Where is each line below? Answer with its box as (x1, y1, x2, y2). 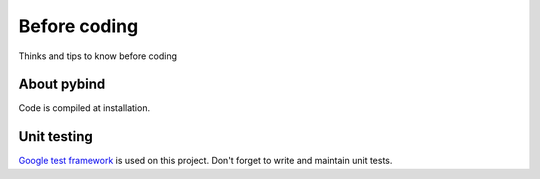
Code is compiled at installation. (18, 102, 150, 114)
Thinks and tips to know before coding (18, 50, 178, 62)
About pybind (18, 76, 106, 93)
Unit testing (18, 128, 94, 145)
